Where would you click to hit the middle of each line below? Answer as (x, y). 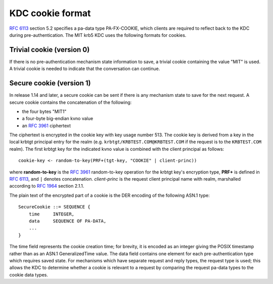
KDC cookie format (50, 13)
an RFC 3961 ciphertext (46, 126)
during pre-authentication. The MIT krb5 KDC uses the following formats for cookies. (98, 35)
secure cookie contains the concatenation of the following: (71, 102)
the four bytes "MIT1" (44, 111)
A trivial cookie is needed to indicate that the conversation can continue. (85, 69)
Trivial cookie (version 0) (50, 50)
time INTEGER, (52, 214)
